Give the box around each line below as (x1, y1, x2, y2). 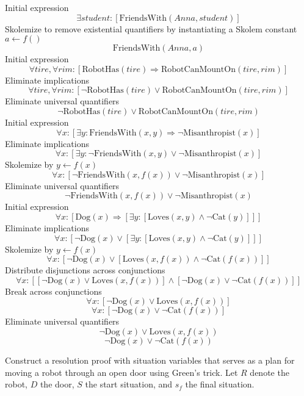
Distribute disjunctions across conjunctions (5, 264, 165, 276)
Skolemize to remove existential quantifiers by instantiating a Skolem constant (5, 22, 297, 35)
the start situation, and (85, 378, 173, 391)
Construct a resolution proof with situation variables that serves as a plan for (5, 353, 295, 366)
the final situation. (185, 378, 255, 391)
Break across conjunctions (5, 284, 102, 297)
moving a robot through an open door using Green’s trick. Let (5, 365, 238, 378)
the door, (40, 378, 74, 391)
